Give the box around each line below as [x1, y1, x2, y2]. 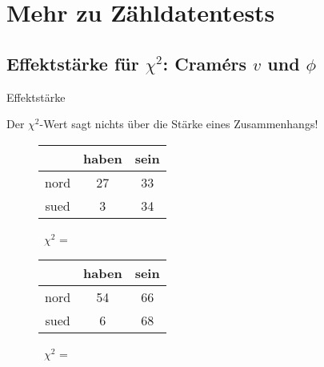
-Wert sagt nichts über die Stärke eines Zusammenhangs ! [39, 115, 318, 132]
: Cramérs [162, 50, 247, 75]
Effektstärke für [6, 50, 139, 75]
